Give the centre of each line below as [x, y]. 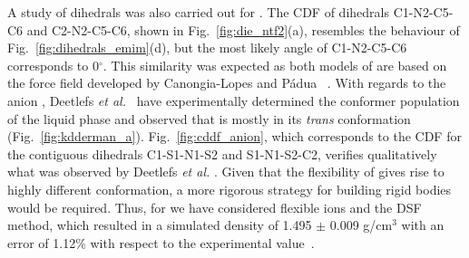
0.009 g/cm [361, 225]
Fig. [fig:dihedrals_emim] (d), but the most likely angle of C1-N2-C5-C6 [207, 48]
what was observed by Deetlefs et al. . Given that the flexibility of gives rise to [226, 172]
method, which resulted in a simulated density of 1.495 [160, 225]
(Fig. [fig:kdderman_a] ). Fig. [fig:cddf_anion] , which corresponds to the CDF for [234, 136]
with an [423, 225]
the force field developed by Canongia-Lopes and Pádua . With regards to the [227, 83]
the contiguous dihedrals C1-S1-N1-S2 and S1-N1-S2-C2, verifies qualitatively [222, 153]
